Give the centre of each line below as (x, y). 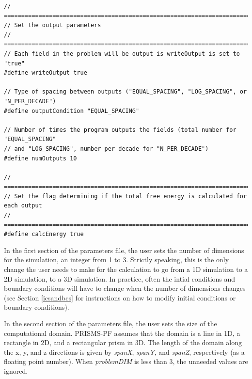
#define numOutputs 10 (40, 158)
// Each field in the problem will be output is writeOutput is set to (122, 54)
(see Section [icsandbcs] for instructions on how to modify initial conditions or (120, 297)
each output (23, 206)
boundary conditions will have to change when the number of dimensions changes (125, 288)
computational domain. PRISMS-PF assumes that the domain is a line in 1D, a (122, 333)
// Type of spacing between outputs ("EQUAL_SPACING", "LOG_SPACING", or (126, 92)
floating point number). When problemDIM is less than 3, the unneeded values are (126, 361)
